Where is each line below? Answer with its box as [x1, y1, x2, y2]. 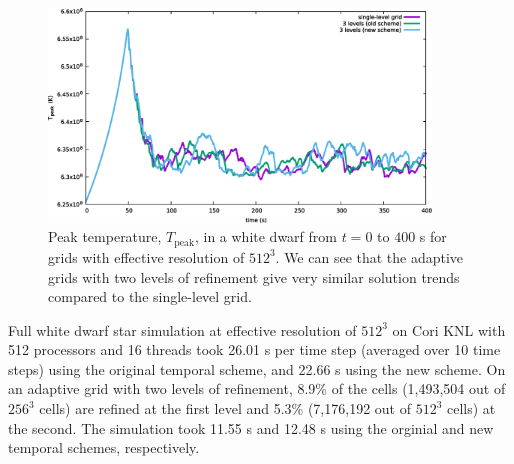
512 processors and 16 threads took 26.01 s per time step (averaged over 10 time [8, 339, 501, 360]
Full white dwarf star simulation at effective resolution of [8, 319, 357, 340]
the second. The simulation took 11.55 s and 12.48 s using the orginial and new [8, 417, 494, 438]
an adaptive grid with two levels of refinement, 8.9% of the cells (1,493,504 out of [8, 378, 506, 399]
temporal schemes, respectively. [8, 437, 200, 458]
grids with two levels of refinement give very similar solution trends [48, 266, 460, 287]
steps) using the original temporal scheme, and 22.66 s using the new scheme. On [8, 358, 506, 379]
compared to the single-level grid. [48, 286, 252, 307]
